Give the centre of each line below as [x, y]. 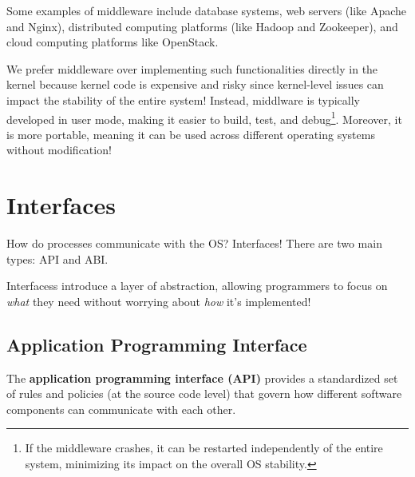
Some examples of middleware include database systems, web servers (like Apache [207, 10]
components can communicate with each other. [121, 409]
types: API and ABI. [57, 258]
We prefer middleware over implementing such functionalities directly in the [192, 68]
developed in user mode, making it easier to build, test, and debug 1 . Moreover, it [204, 117]
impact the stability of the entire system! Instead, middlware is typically [184, 99]
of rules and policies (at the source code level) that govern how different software [204, 394]
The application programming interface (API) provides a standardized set [202, 378]
